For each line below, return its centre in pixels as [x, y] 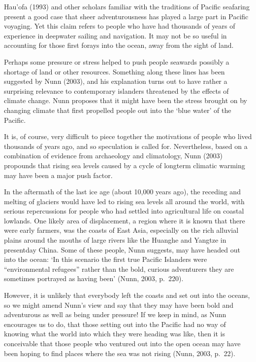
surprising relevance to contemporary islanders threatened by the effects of [116, 90]
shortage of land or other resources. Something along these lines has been [114, 71]
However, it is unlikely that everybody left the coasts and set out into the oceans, [127, 295]
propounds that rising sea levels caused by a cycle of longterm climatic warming [125, 165]
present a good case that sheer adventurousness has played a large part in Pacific [126, 16]
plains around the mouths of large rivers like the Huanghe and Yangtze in [115, 240]
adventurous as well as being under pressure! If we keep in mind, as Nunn [115, 314]
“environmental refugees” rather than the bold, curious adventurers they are [119, 269]
